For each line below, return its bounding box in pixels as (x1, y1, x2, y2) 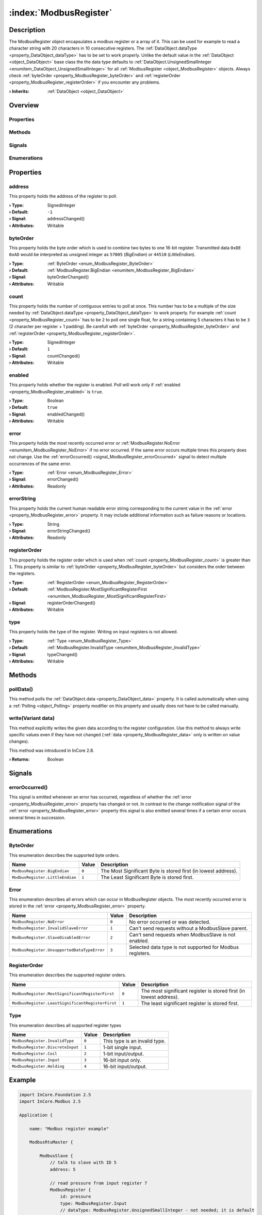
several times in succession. (9, 815, 65, 820)
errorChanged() (47, 476, 79, 482)
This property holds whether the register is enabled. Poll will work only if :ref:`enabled (9, 382, 180, 388)
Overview (9, 101, 39, 109)
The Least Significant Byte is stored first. (100, 874, 194, 881)
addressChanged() (47, 216, 85, 222)
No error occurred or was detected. (129, 919, 211, 925)
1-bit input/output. (102, 1050, 144, 1057)
